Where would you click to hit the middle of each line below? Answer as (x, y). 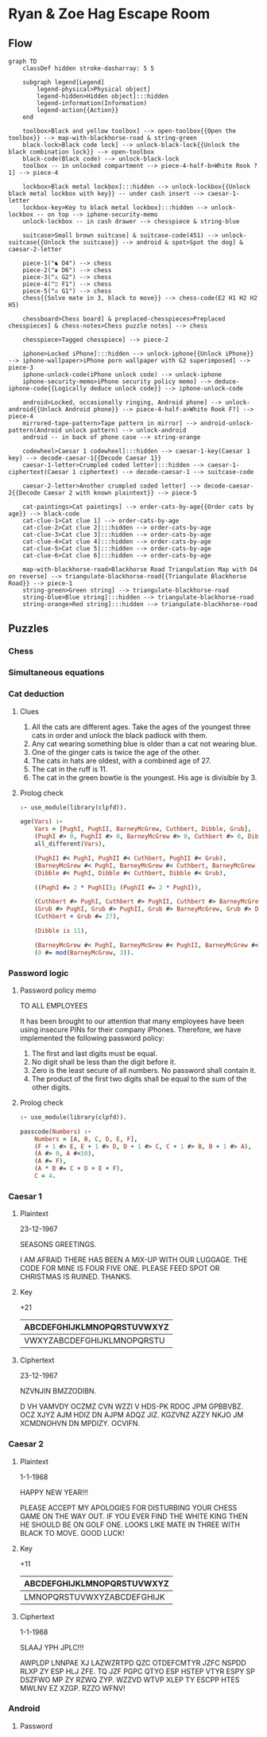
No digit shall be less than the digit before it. (104, 1062)
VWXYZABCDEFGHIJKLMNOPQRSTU (94, 1341)
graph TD (23, 61)
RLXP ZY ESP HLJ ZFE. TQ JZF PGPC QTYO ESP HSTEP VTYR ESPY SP (137, 1671)
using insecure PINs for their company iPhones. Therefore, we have (130, 1029)
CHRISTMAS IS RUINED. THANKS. (76, 1277)
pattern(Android (35, 430)
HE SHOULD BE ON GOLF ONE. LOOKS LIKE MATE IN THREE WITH (130, 1525)
